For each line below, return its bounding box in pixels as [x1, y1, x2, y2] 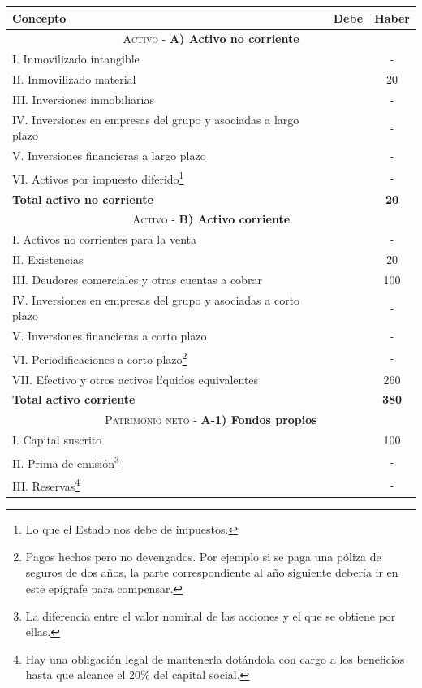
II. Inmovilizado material [12, 71, 136, 88]
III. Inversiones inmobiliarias [12, 90, 154, 107]
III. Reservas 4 [12, 475, 80, 495]
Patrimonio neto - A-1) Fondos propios [105, 411, 317, 428]
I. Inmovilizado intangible [12, 50, 140, 67]
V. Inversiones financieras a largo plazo [12, 147, 206, 164]
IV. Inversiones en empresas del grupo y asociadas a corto [12, 291, 300, 308]
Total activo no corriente [12, 190, 153, 207]
